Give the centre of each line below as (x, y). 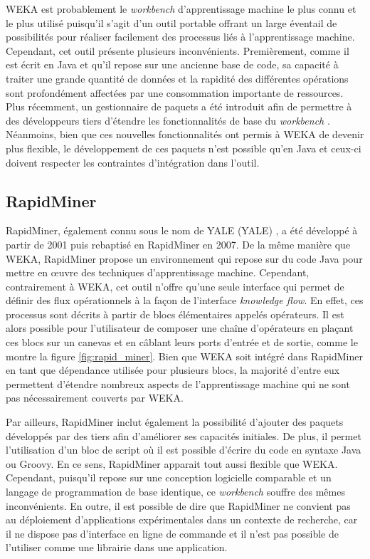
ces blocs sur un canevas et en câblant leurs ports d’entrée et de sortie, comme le (182, 342)
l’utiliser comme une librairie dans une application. (117, 547)
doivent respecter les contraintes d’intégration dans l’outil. (133, 162)
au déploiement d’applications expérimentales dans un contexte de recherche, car (182, 519)
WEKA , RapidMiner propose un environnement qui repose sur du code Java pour (184, 258)
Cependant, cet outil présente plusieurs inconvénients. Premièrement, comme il (178, 50)
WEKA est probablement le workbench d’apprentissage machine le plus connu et (181, 9)
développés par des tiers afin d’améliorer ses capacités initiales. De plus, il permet (184, 435)
